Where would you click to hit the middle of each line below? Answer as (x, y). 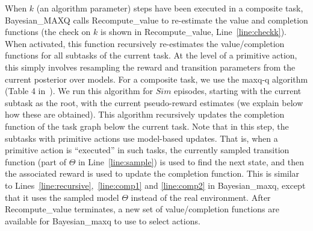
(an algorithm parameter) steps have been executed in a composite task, (170, 8)
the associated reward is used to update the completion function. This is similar (152, 173)
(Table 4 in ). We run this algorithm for (79, 91)
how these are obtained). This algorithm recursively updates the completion (145, 114)
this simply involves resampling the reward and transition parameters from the (150, 67)
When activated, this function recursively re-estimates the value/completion (145, 43)
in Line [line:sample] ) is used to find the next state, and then (191, 161)
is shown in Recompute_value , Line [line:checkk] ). (194, 32)
